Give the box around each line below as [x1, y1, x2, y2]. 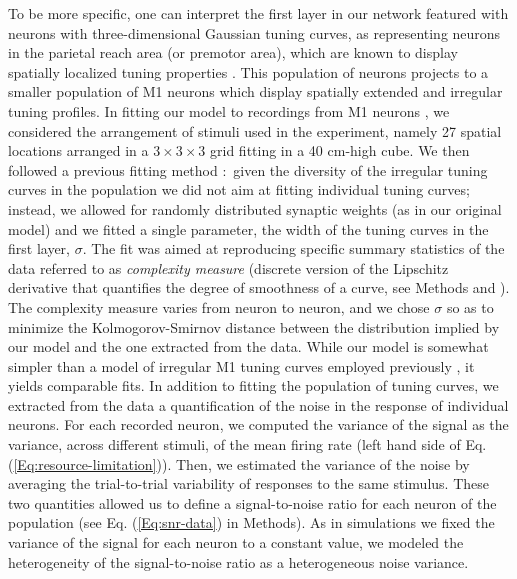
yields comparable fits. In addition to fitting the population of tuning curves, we [8, 375, 499, 396]
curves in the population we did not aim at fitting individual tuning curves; [8, 179, 470, 200]
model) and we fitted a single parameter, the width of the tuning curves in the [8, 218, 489, 239]
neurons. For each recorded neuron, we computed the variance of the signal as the [8, 414, 509, 435]
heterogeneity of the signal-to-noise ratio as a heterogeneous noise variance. [8, 551, 469, 572]
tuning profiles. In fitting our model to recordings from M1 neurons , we [8, 100, 450, 121]
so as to [446, 296, 494, 317]
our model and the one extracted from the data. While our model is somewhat [8, 336, 489, 357]
